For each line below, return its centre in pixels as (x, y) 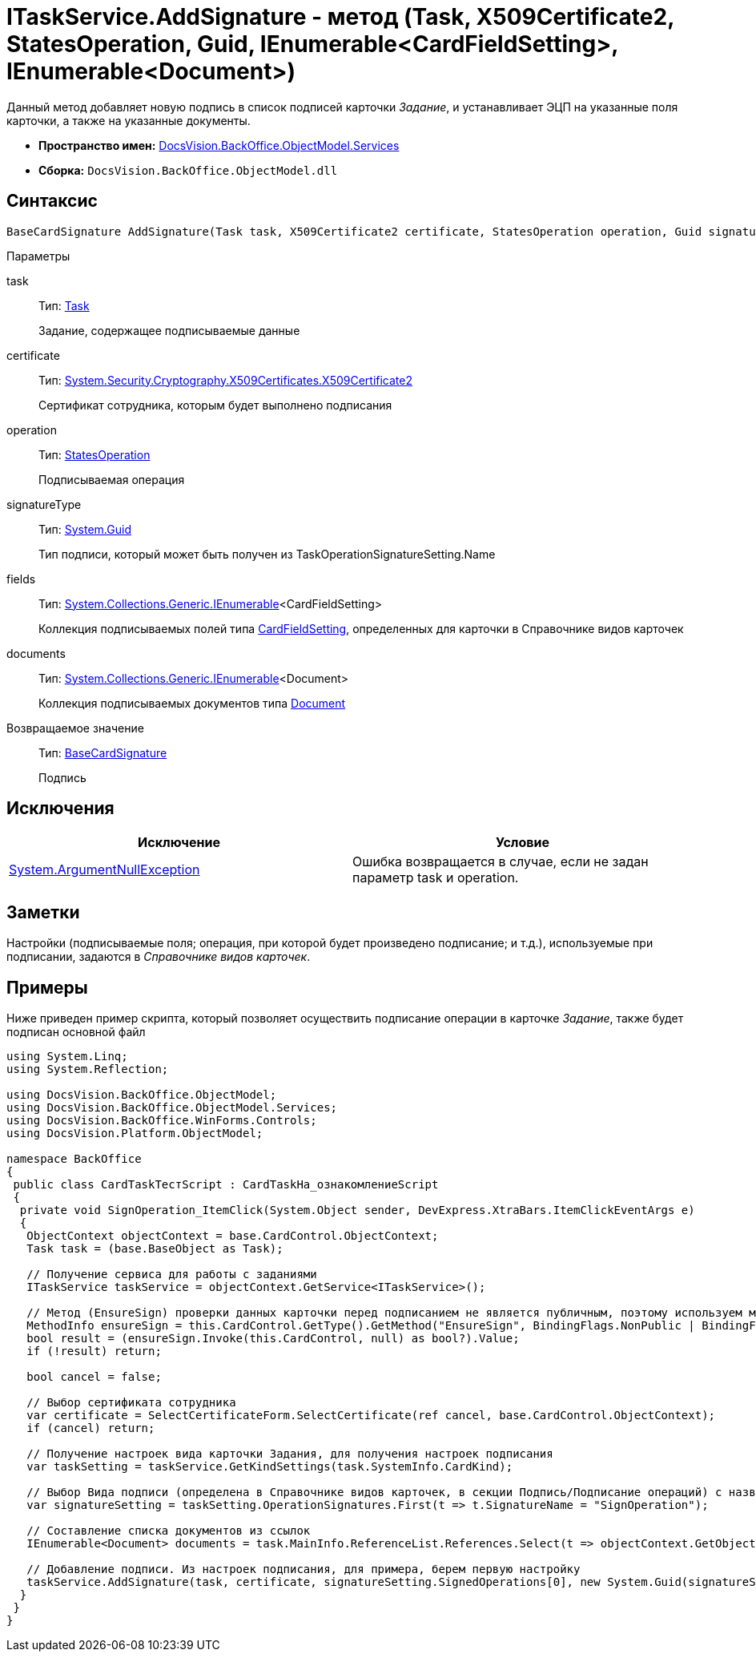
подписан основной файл (76, 1032)
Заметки (43, 912)
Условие (523, 843)
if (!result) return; (94, 1351)
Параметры (38, 256)
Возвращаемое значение (75, 728)
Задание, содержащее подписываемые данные (169, 330)
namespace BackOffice (74, 1159)
